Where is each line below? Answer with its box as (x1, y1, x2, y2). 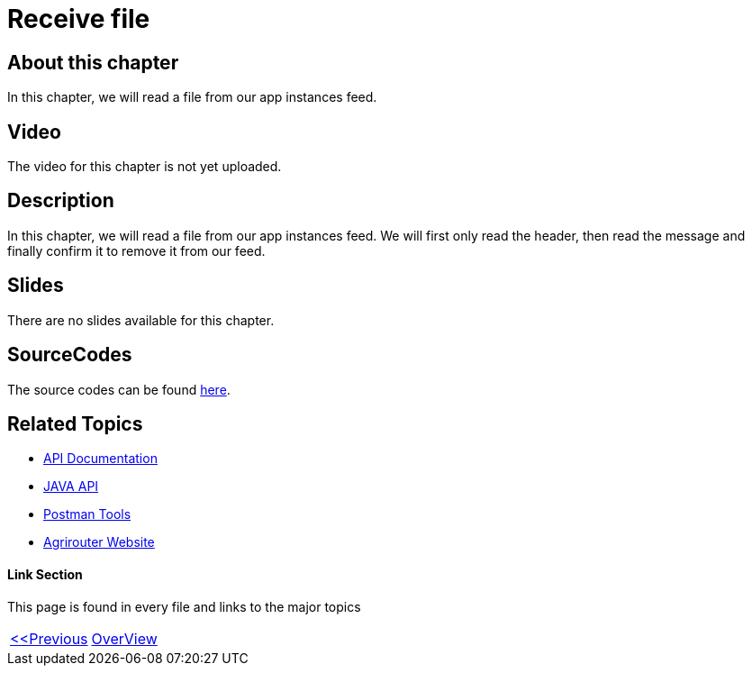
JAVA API (43, 478, 99, 495)
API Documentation (43, 450, 158, 467)
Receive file (7, 4, 150, 34)
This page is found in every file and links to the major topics (7, 598, 361, 614)
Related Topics (7, 412, 143, 435)
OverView (91, 629, 158, 648)
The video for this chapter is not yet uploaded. (7, 159, 282, 175)
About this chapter (7, 50, 179, 74)
